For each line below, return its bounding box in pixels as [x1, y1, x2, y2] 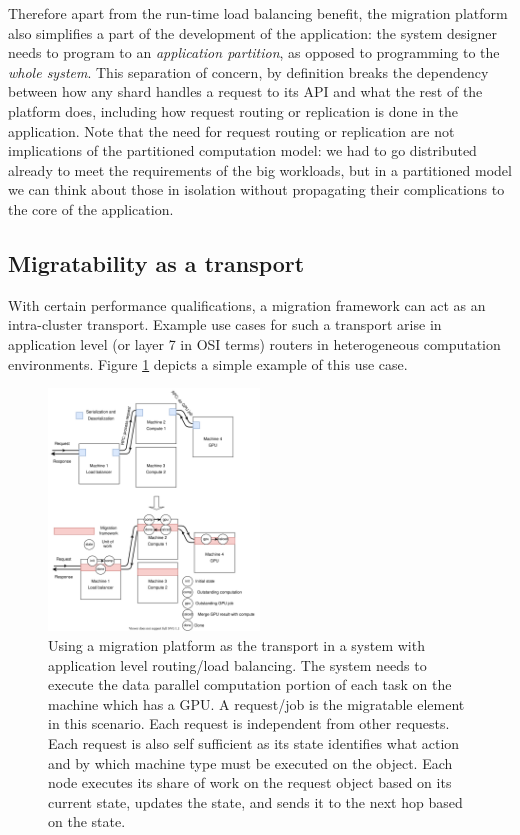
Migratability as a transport [8, 247, 305, 278]
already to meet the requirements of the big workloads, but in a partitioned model [8, 159, 512, 180]
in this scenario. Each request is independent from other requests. [48, 713, 450, 734]
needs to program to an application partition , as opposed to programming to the [8, 42, 500, 63]
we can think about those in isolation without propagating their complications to [8, 179, 505, 200]
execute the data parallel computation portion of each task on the [48, 674, 452, 695]
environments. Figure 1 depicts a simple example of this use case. [8, 353, 408, 374]
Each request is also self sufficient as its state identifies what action [48, 733, 460, 754]
